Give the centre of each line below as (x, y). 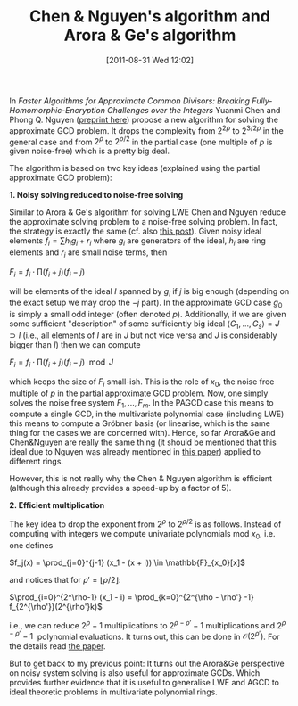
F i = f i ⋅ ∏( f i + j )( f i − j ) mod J (62, 363)
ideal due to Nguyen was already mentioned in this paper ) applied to (135, 452)
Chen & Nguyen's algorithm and (150, 16)
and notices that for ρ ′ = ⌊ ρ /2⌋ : (65, 579)
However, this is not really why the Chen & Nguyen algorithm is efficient (141, 479)
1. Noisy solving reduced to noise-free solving (96, 195)
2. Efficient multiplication (57, 505)
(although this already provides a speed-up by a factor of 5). (120, 488)
